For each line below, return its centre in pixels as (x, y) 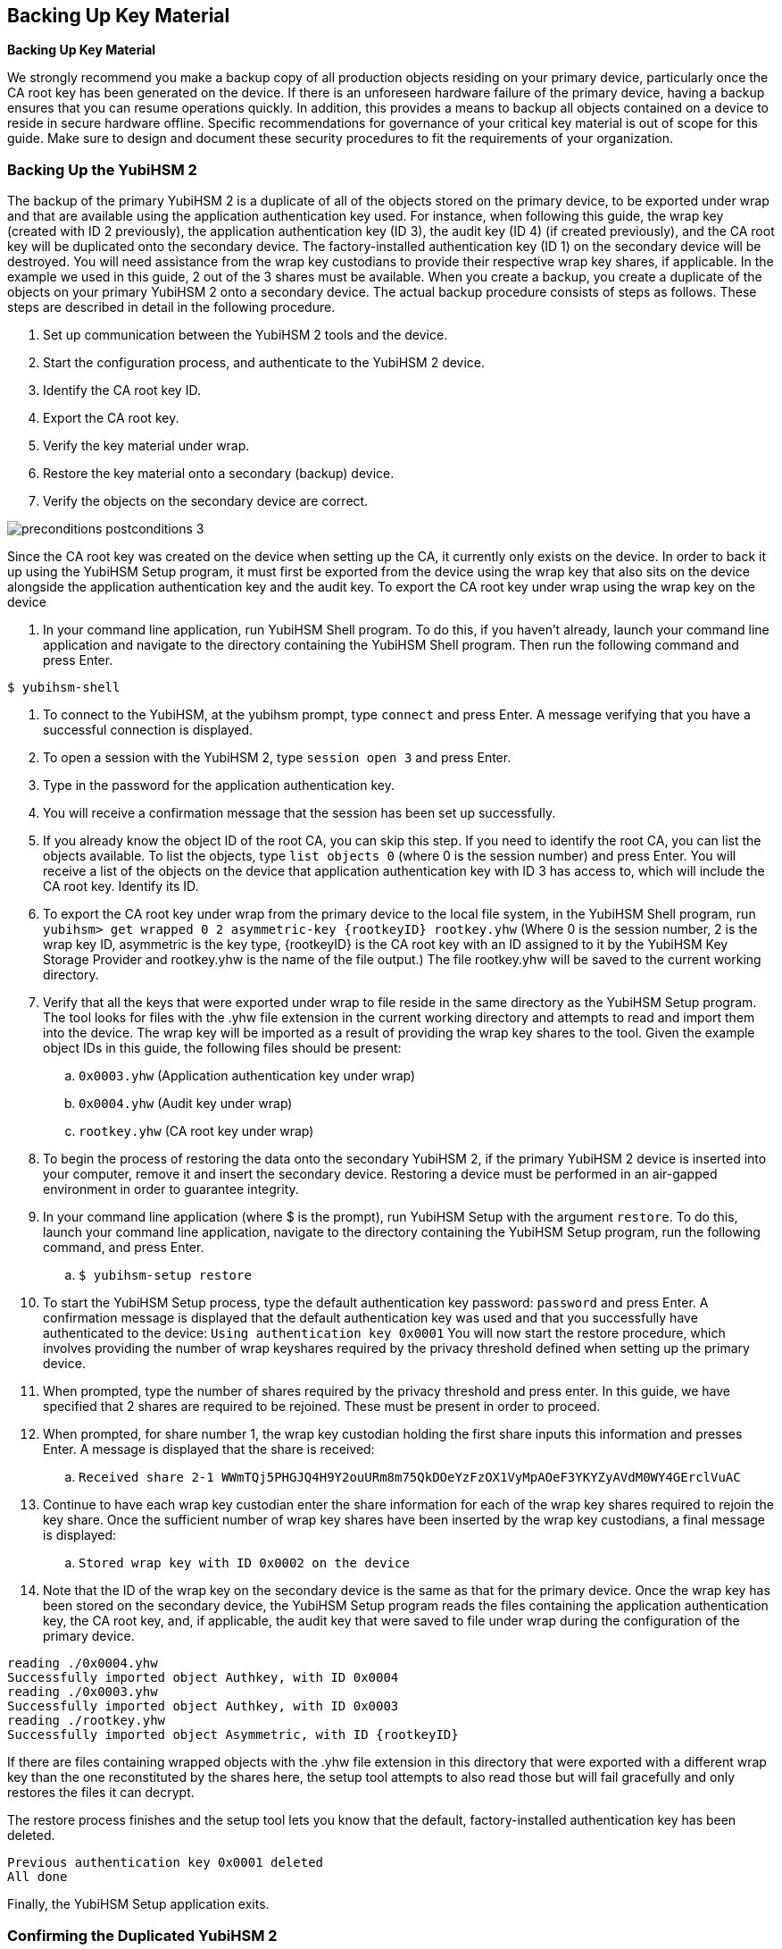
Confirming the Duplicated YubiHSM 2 (142, 1935)
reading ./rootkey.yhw (87, 1721)
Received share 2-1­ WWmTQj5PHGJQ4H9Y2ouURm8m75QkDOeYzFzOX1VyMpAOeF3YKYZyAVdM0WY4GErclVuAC (410, 1478)
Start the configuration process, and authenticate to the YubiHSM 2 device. (264, 363)
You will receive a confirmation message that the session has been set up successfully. (299, 813)
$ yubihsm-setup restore (165, 1276)
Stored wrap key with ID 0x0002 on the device (244, 1563)
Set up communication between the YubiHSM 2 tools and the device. (245, 335)
